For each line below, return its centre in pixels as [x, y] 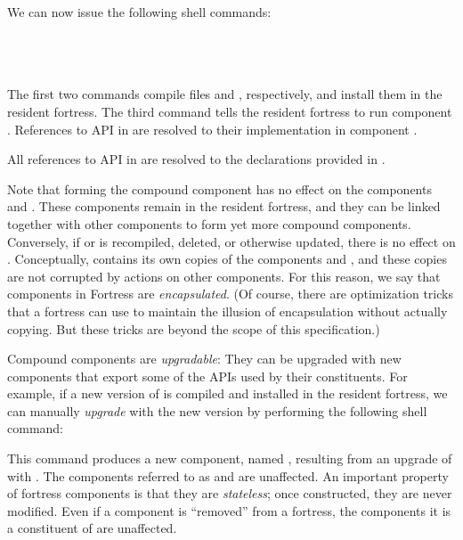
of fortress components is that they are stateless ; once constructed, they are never [230, 493]
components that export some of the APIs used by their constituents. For [207, 376]
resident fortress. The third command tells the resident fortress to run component [230, 111]
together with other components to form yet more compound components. [209, 223]
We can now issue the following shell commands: [139, 12]
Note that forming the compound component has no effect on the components [219, 188]
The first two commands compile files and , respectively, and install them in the [225, 94]
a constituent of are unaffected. [92, 528]
